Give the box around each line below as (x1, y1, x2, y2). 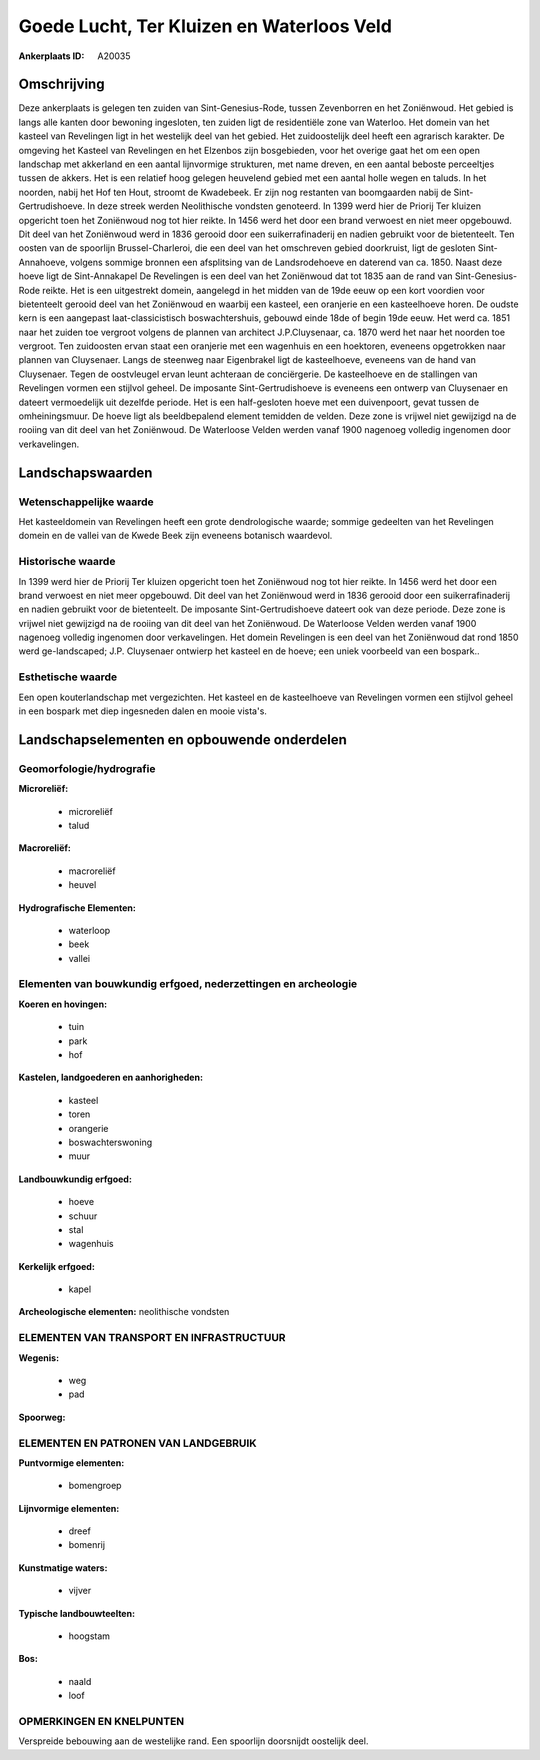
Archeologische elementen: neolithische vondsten (18, 1306, 230, 1318)
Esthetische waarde (18, 670, 118, 684)
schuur (68, 1210, 98, 1222)
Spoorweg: (18, 1411, 66, 1423)
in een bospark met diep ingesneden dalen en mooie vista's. (18, 705, 267, 717)
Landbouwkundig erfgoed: (18, 1173, 132, 1185)
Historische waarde (18, 555, 116, 569)
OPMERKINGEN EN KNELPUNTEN (18, 1714, 185, 1728)
